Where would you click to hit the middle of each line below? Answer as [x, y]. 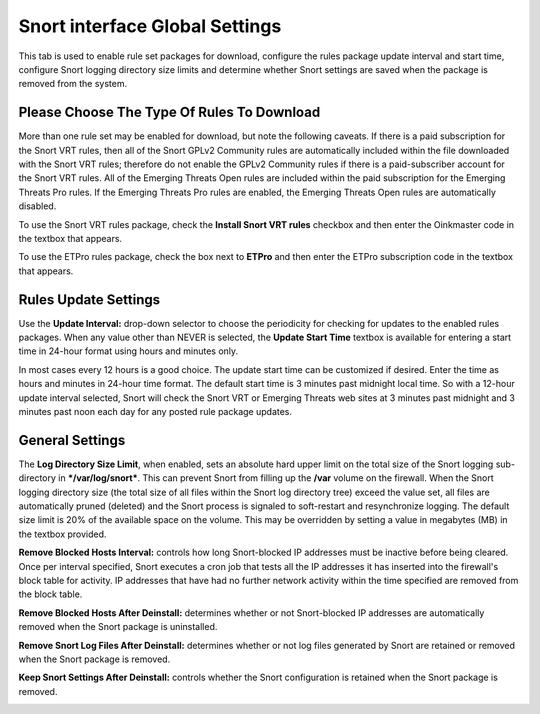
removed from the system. [73, 84]
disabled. [37, 206]
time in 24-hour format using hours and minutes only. [128, 351]
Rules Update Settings [89, 299]
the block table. [50, 594]
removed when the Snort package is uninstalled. [118, 627]
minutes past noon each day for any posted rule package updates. [155, 411]
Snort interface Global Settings [150, 26]
